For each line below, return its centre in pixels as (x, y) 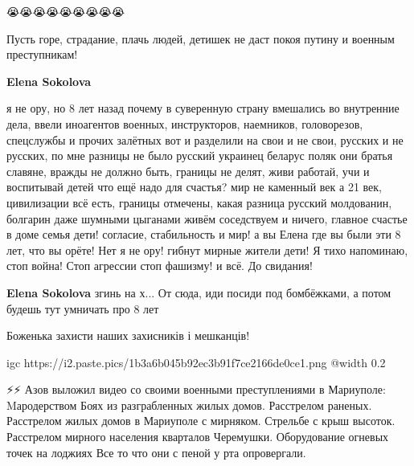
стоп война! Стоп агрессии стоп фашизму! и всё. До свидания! (160, 266)
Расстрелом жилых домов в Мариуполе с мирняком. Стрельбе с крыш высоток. (201, 421)
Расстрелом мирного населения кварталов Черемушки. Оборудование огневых (198, 437)
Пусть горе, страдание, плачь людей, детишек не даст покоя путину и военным (201, 38)
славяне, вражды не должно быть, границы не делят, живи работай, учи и (188, 171)
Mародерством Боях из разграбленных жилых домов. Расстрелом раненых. (189, 405)
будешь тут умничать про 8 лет (83, 308)
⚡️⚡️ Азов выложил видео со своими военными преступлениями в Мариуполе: (196, 389)
